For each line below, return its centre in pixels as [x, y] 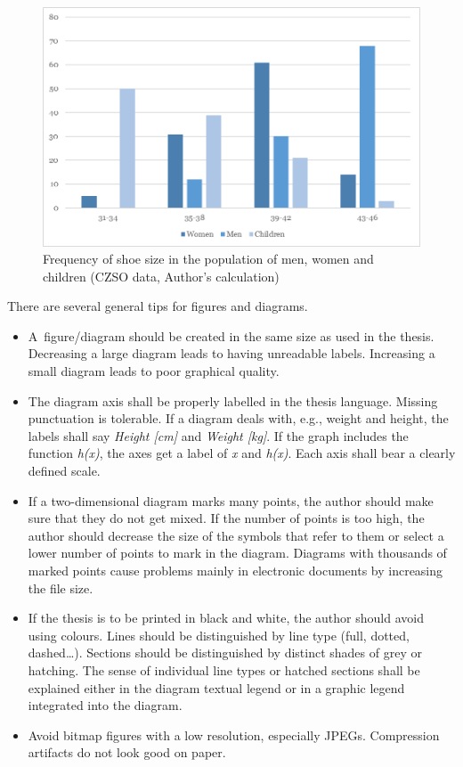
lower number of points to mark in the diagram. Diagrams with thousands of [237, 553]
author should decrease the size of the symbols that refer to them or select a [236, 535]
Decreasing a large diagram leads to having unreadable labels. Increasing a [231, 353]
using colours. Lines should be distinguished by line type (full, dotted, [219, 635]
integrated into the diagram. [105, 705]
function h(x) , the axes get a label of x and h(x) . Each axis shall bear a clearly [242, 453]
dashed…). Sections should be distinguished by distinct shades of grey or [225, 653]
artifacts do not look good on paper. [127, 752]
